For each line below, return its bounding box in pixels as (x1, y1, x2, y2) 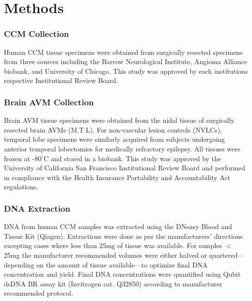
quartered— (209, 250, 245, 260)
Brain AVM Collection (4, 96, 94, 108)
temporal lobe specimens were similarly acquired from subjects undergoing (4, 134, 225, 144)
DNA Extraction (4, 202, 70, 214)
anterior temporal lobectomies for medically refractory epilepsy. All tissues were (4, 143, 240, 153)
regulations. (4, 182, 38, 192)
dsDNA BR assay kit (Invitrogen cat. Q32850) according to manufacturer (4, 278, 222, 288)
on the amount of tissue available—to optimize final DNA (36, 259, 208, 269)
